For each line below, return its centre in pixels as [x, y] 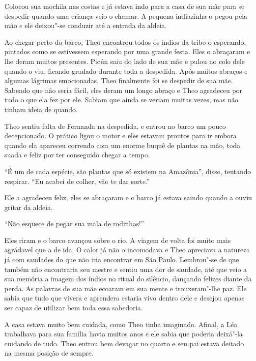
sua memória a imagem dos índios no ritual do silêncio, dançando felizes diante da [128, 279]
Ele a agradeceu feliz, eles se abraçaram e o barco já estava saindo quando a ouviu [128, 197]
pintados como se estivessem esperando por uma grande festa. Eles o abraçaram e [127, 51]
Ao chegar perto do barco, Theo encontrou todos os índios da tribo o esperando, [125, 42]
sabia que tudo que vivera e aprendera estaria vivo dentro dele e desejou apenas [125, 298]
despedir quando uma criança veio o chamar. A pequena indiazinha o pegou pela [126, 15]
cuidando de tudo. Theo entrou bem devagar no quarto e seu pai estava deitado [124, 343]
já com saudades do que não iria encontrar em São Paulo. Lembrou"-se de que [122, 259]
